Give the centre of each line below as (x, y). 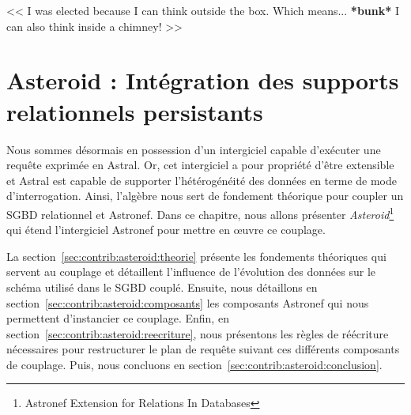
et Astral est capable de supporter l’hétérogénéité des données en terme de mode (202, 180)
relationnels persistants (135, 111)
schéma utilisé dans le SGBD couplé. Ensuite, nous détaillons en (162, 287)
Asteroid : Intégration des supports (203, 80)
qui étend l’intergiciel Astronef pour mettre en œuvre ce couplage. (166, 230)
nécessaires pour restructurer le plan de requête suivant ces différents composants (203, 349)
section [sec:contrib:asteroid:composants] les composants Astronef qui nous (188, 302)
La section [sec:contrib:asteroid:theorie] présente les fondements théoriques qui (196, 256)
